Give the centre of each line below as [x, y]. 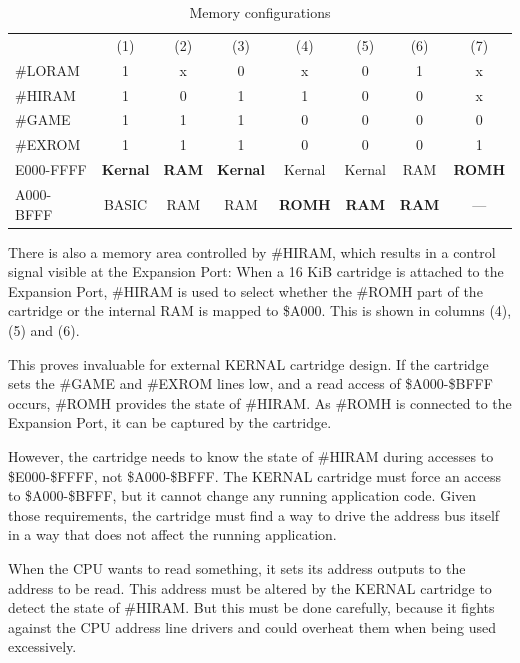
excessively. [42, 646]
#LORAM [47, 69]
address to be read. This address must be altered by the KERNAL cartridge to [250, 587]
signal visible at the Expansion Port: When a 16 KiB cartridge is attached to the [256, 271]
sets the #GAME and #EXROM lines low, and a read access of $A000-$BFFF [250, 383]
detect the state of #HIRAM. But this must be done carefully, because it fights [251, 607]
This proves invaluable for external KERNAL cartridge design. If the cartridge [248, 363]
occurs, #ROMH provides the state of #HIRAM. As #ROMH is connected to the [260, 402]
